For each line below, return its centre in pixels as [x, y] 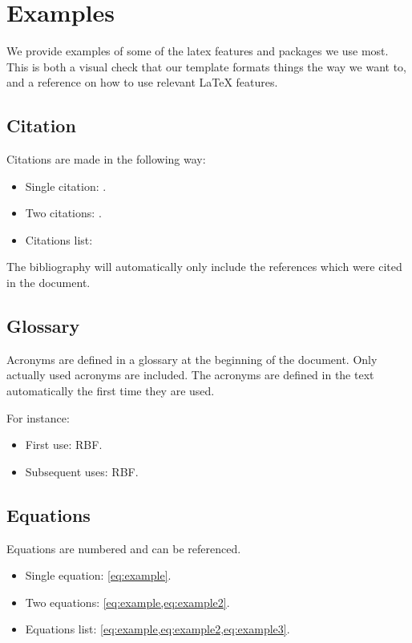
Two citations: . [63, 213]
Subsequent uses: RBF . [82, 471]
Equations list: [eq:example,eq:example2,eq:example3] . [158, 629]
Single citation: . [66, 186]
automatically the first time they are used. [111, 391]
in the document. [48, 283]
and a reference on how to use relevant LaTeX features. [142, 82]
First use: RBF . [64, 445]
